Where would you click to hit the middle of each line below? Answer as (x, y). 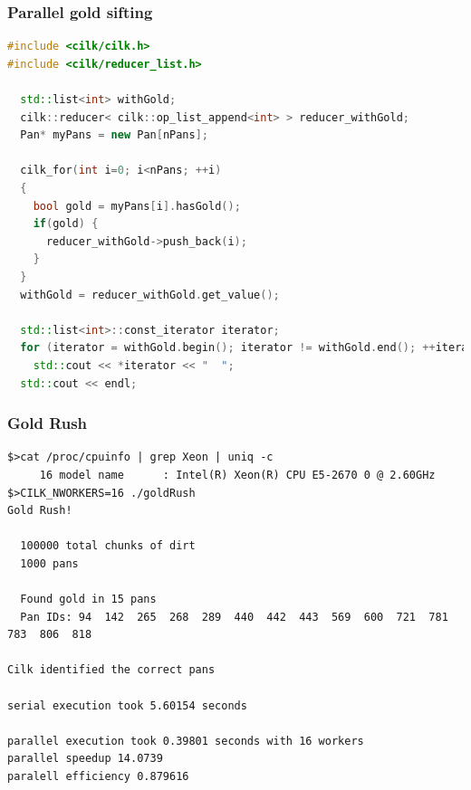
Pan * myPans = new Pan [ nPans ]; (115, 135)
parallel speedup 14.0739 (85, 759)
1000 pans (49, 563)
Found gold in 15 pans (88, 600)
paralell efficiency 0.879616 (98, 776)
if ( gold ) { (66, 224)
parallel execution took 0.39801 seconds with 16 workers (186, 741)
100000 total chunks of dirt (108, 546)
